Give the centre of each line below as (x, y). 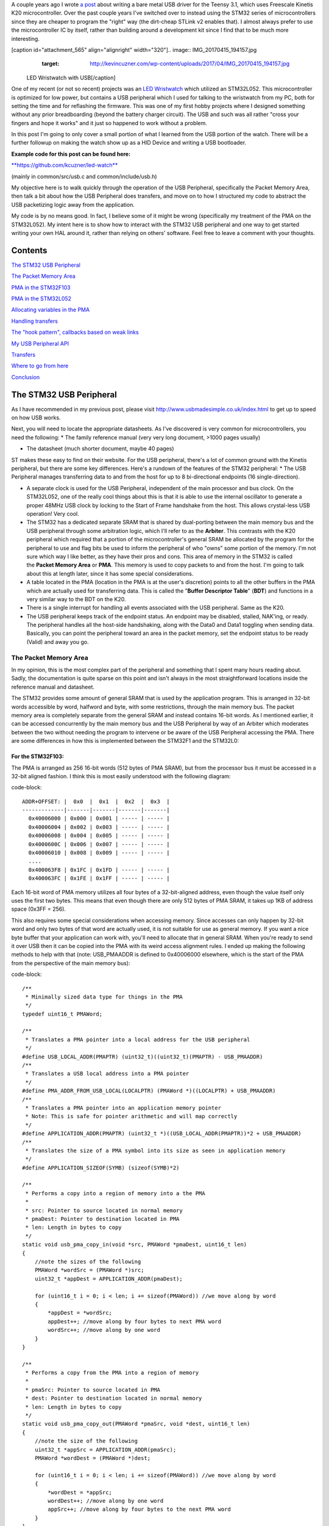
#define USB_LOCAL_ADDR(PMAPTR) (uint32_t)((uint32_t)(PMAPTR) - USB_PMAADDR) (143, 1057)
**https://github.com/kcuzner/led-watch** (65, 165)
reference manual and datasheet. (53, 687)
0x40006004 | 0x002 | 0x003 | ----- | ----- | (99, 827)
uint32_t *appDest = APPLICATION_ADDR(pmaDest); (108, 1278)
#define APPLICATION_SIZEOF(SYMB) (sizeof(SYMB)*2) (101, 1168)
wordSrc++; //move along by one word (104, 1330)
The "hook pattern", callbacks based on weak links (75, 332)
